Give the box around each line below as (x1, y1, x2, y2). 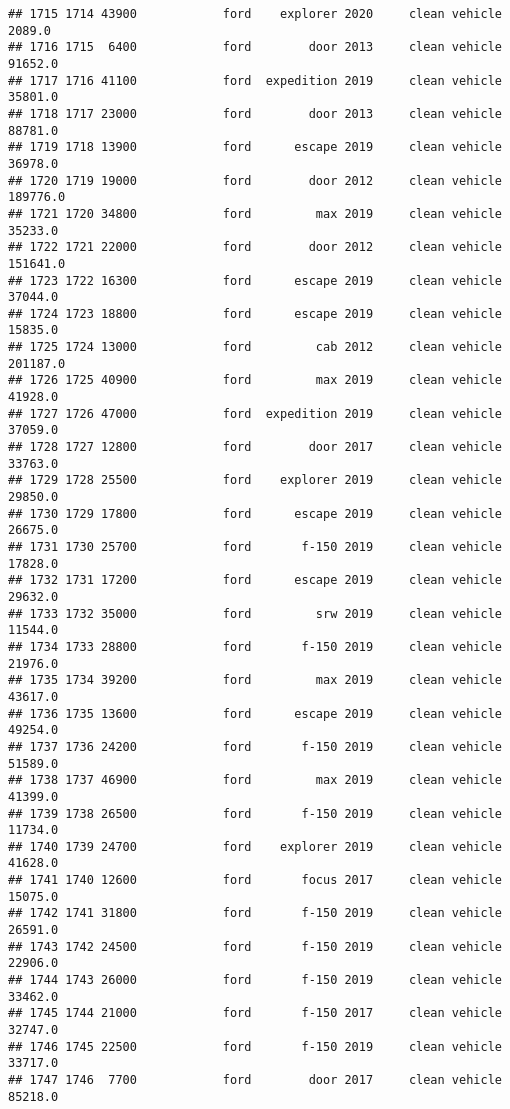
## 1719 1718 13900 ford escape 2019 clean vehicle (8, 140, 502, 155)
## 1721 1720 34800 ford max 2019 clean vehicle (8, 206, 502, 221)
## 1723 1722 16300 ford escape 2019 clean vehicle (8, 273, 502, 288)
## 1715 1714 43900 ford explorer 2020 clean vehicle (8, 7, 502, 21)
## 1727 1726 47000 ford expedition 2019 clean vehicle (8, 406, 502, 421)
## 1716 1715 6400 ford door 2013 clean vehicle (8, 40, 502, 55)
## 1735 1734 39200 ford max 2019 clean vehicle (8, 673, 502, 688)
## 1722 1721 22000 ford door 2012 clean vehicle (8, 240, 502, 255)
